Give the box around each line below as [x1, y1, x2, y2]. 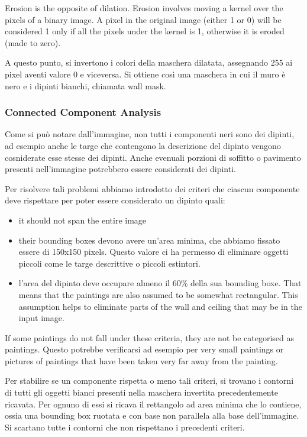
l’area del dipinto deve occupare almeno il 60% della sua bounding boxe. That [18, 277, 302, 289]
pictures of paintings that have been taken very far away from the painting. [5, 354, 278, 367]
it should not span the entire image [18, 213, 147, 226]
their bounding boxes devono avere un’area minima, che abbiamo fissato [18, 234, 280, 246]
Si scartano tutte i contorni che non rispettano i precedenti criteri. [5, 420, 245, 433]
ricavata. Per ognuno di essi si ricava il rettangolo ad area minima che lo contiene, [5, 397, 302, 410]
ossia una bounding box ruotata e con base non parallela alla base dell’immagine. [5, 409, 299, 422]
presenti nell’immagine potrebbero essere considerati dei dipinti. [5, 163, 236, 175]
